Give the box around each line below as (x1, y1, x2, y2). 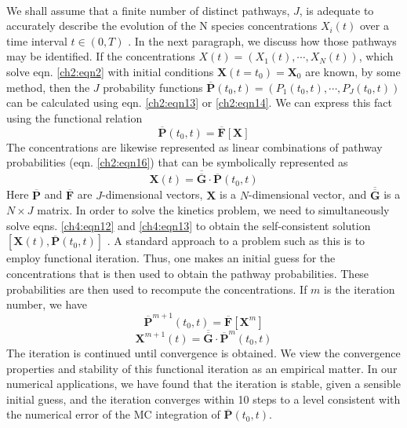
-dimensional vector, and (248, 186, 367, 203)
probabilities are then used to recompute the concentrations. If (6, 280, 307, 297)
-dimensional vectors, (101, 186, 203, 203)
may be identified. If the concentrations (6, 48, 195, 64)
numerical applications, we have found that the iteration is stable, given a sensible (6, 375, 401, 392)
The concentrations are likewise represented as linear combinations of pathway (6, 138, 383, 155)
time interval (6, 32, 67, 49)
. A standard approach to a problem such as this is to (107, 232, 365, 249)
